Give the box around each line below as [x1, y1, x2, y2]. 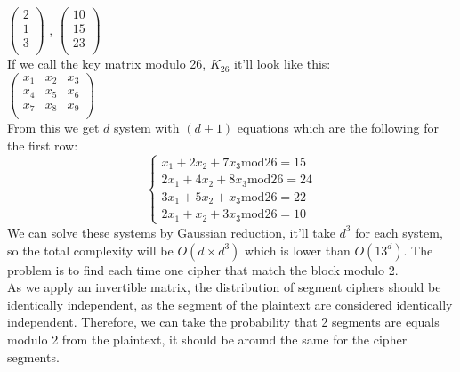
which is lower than [245, 240, 351, 259]
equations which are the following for [237, 118, 439, 137]
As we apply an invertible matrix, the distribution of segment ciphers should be [7, 278, 441, 296]
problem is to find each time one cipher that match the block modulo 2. [7, 260, 399, 279]
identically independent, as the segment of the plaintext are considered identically [7, 295, 453, 313]
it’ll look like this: [234, 54, 331, 73]
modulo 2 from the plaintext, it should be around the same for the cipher [7, 329, 408, 348]
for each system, [355, 222, 443, 241]
